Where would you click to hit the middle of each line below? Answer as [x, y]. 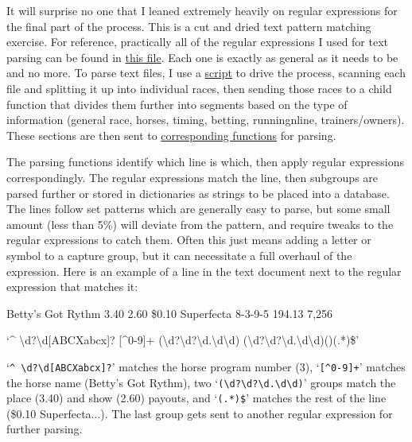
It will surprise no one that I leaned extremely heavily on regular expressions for [202, 10]
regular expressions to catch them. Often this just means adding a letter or [189, 240]
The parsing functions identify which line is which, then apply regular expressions [205, 162]
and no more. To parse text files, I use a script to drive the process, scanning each [206, 73]
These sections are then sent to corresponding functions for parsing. [171, 135]
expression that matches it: [72, 287]
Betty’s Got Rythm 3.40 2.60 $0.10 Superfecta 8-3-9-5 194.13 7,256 [170, 313]
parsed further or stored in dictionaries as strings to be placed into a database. [198, 193]
